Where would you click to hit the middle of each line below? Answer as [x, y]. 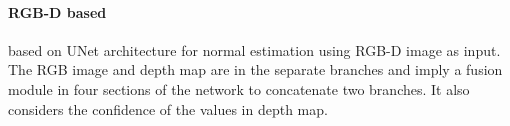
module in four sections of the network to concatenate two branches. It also [239, 88]
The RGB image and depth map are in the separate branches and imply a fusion [255, 69]
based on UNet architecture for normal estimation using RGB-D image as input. [254, 49]
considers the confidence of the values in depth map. [168, 108]
